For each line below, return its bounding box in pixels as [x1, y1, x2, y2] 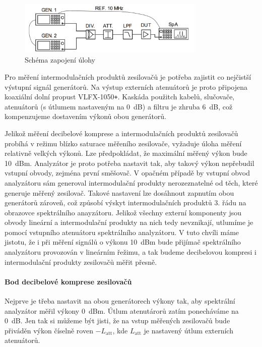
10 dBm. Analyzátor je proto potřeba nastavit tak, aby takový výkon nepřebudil [5, 157, 254, 168]
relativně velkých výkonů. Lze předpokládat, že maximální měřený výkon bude [5, 148, 247, 158]
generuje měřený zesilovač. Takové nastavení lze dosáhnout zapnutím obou [5, 187, 234, 198]
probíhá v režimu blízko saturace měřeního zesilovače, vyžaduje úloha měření [5, 138, 242, 148]
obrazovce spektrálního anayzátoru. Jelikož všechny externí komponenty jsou [5, 207, 241, 217]
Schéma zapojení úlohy [25, 54, 96, 65]
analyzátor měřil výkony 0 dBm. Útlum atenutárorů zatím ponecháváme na [5, 305, 239, 316]
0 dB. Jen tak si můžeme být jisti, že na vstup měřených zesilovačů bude [5, 315, 230, 326]
